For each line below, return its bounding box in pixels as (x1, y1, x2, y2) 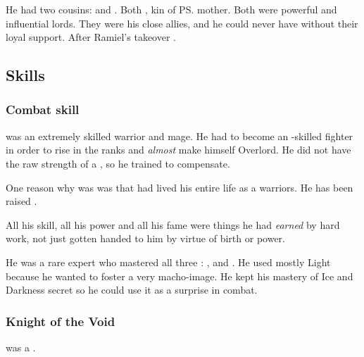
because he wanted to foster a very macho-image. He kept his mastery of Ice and (6, 268, 353, 283)
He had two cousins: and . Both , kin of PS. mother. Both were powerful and (6, 2, 337, 16)
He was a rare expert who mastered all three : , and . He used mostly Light (6, 254, 331, 269)
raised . (6, 194, 37, 208)
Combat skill (6, 101, 80, 118)
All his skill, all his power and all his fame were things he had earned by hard (6, 217, 340, 232)
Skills (6, 64, 45, 86)
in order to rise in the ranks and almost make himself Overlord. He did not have (6, 142, 351, 157)
